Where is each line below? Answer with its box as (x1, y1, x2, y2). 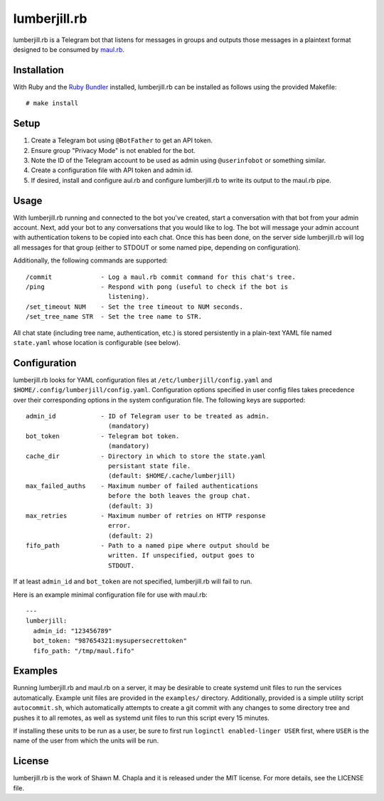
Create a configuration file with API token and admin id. (31, 166, 193, 174)
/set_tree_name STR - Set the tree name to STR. (26, 313, 203, 321)
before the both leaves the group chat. (107, 492, 251, 500)
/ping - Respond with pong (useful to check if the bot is (26, 282, 289, 291)
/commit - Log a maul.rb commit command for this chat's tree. (26, 272, 296, 281)
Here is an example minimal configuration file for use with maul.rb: (13, 590, 208, 599)
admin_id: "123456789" (33, 627, 112, 635)
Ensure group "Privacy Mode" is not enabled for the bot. (31, 146, 196, 154)
